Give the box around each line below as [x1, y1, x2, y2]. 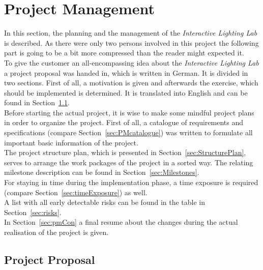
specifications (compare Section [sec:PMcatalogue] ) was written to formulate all [4, 127, 253, 138]
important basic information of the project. [4, 137, 138, 147]
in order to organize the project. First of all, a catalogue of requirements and [4, 117, 244, 128]
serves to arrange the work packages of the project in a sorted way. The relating [4, 157, 253, 167]
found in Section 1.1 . [4, 97, 70, 108]
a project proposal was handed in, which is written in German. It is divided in [4, 67, 248, 78]
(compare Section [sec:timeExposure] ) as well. [4, 187, 148, 197]
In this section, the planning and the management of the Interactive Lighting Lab [4, 27, 257, 38]
